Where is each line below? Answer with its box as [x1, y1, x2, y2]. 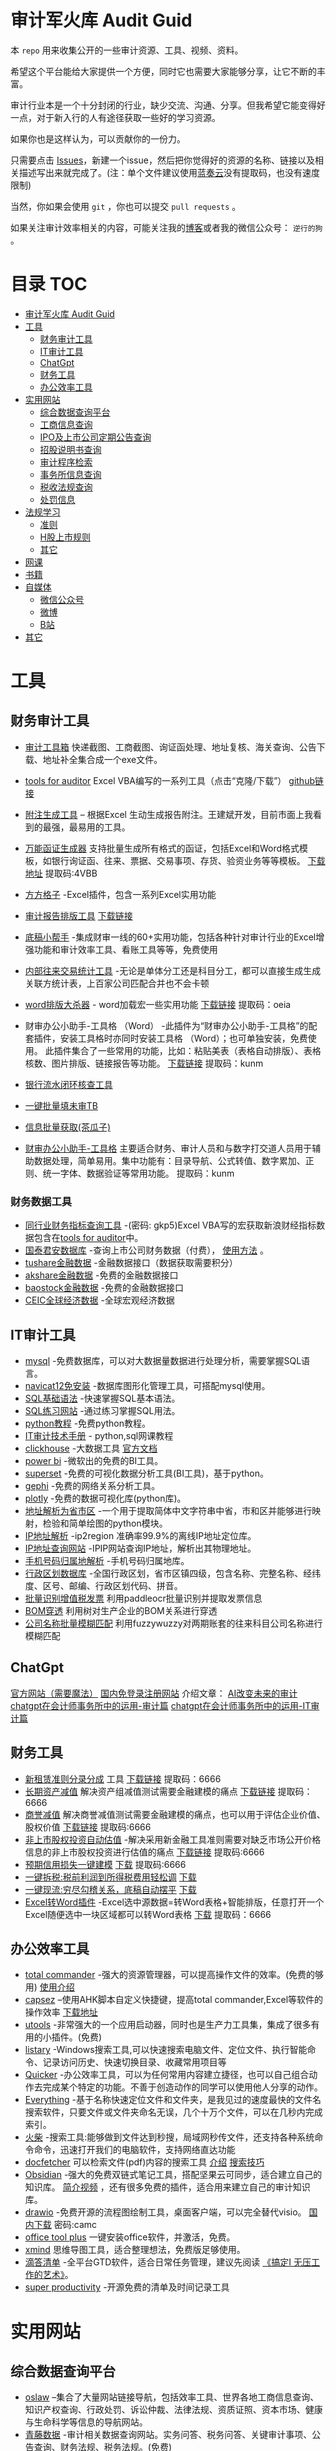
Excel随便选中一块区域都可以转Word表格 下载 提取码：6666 [24, 1908, 272, 1920]
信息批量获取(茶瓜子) [24, 1121, 112, 1133]
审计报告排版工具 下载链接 [24, 909, 133, 921]
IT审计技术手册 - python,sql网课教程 [24, 1429, 174, 1441]
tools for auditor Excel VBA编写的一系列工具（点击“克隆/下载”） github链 [24, 774, 324, 786]
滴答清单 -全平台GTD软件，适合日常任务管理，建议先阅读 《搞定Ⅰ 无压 [24, 2256, 312, 2268]
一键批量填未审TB [24, 1099, 98, 1111]
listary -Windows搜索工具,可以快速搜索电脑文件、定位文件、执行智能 [24, 2044, 308, 2056]
